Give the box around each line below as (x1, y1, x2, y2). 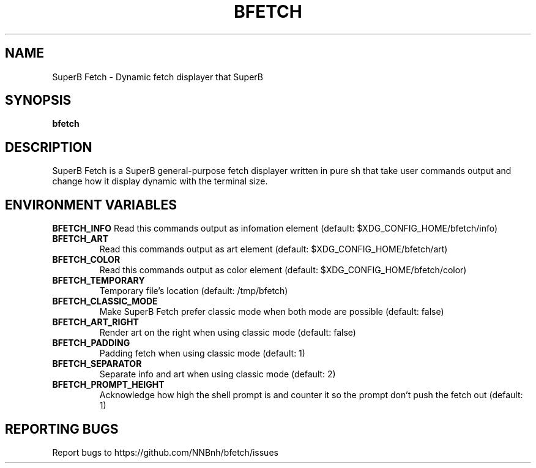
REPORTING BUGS (5, 421, 119, 437)
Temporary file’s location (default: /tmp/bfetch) (99, 285, 288, 296)
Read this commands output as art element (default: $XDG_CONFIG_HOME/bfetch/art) (99, 244, 448, 255)
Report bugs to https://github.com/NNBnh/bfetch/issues (52, 447, 278, 458)
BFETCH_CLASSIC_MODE (52, 296, 158, 307)
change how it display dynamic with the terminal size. (52, 176, 268, 187)
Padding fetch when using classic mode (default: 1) (99, 348, 305, 359)
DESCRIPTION (5, 139, 92, 155)
